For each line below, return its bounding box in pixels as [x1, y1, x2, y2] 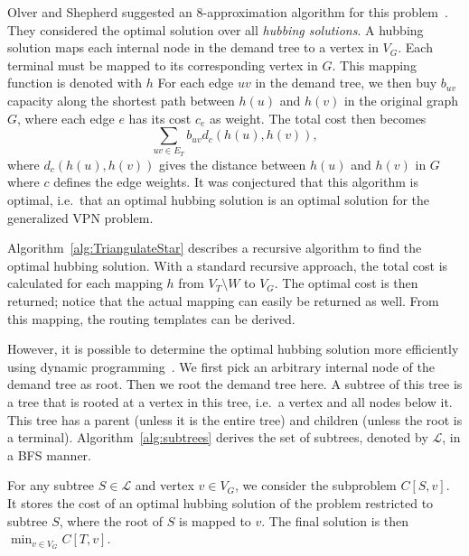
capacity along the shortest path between [7, 90, 235, 109]
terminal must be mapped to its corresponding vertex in [7, 55, 318, 74]
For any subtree [7, 476, 95, 495]
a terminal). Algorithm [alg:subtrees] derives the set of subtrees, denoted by [7, 428, 428, 447]
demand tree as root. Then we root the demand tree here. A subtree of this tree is [7, 375, 463, 394]
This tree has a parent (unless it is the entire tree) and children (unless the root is [7, 410, 463, 429]
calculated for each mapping [7, 273, 163, 292]
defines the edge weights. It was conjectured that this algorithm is [53, 172, 418, 191]
